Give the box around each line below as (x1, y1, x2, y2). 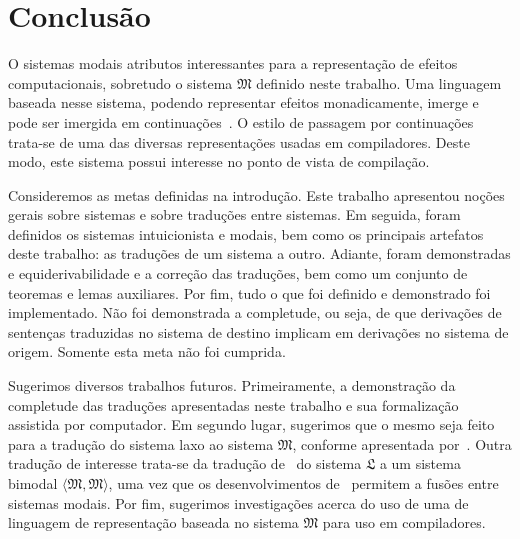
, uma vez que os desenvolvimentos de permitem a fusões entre (108, 473, 499, 493)
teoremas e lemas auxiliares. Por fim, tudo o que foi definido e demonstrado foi (8, 282, 491, 303)
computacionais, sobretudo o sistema (8, 72, 233, 93)
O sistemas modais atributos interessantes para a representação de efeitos (8, 53, 458, 74)
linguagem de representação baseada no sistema (8, 512, 299, 533)
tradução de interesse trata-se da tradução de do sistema (8, 453, 362, 474)
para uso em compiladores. (322, 512, 486, 533)
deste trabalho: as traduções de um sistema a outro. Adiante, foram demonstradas (8, 243, 511, 264)
